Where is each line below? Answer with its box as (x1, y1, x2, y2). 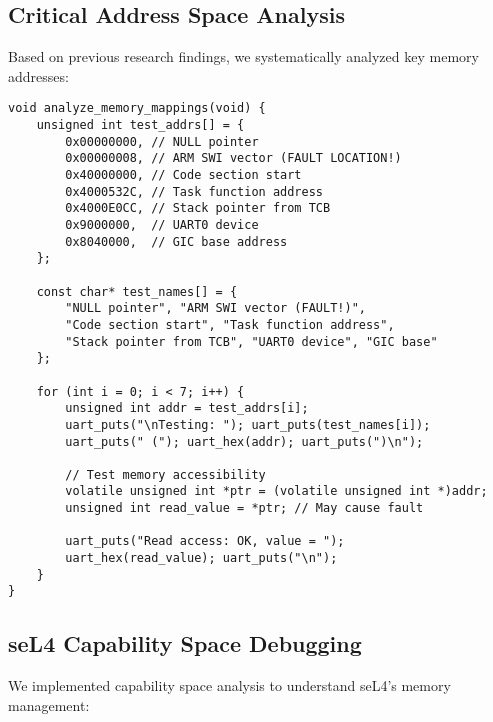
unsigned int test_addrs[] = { (36, 118, 245, 133)
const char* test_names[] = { (36, 284, 238, 299)
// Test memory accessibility (65, 467, 266, 482)
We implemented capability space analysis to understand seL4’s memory (8, 675, 451, 696)
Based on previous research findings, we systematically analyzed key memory (8, 46, 479, 67)
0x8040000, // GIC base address (65, 234, 288, 249)
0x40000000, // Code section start (65, 168, 302, 183)
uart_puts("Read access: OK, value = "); (65, 534, 345, 549)
